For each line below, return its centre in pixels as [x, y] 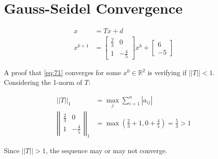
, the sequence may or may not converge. [106, 150]
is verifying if [167, 72]
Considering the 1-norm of [43, 82]
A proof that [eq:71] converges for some [63, 72]
